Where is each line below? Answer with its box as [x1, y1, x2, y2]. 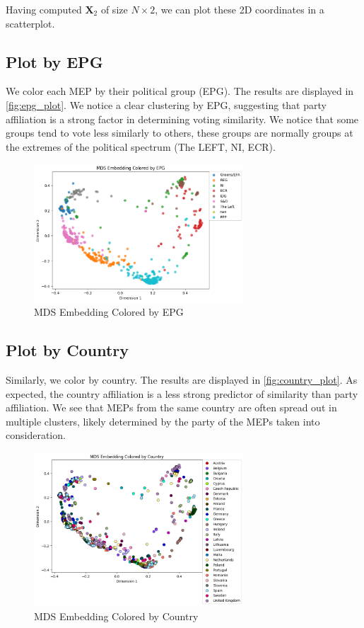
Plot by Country [6, 339, 129, 361]
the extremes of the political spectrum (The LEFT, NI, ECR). [6, 139, 276, 154]
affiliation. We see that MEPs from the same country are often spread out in [6, 400, 337, 415]
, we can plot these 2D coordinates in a [155, 2, 324, 16]
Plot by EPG [6, 50, 103, 72]
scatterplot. [6, 16, 55, 30]
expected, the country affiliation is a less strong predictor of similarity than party [6, 386, 358, 401]
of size [100, 2, 128, 16]
